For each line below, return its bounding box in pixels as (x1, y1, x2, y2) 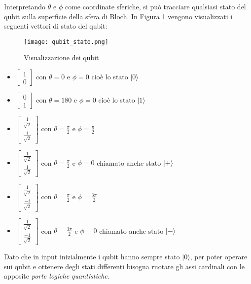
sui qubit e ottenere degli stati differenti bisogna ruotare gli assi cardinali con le (4, 261, 245, 271)
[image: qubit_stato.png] (24, 38, 108, 45)
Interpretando (4, 1, 46, 11)
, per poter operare (190, 251, 248, 262)
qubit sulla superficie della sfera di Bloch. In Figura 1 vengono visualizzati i (4, 11, 233, 21)
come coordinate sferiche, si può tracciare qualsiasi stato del (65, 1, 246, 11)
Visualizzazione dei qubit (24, 52, 99, 63)
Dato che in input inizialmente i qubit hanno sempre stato (4, 251, 180, 262)
